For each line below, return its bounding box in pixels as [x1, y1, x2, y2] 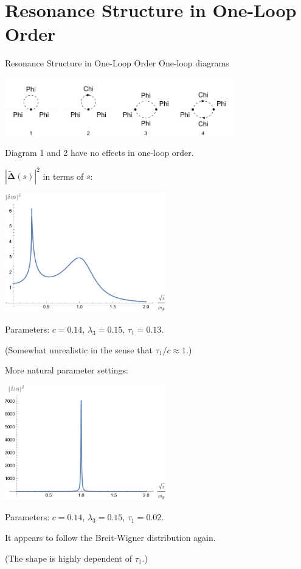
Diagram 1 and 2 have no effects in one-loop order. [5, 146, 194, 159]
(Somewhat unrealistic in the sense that [5, 343, 153, 356]
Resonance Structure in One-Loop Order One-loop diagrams [5, 57, 229, 69]
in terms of [43, 169, 84, 182]
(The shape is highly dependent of [5, 551, 133, 564]
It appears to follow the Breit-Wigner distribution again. [5, 531, 216, 543]
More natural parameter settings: [5, 364, 128, 376]
